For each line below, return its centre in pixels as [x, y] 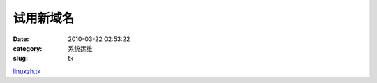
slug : [20, 59]
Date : [21, 39]
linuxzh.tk [27, 71]
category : [28, 48]
